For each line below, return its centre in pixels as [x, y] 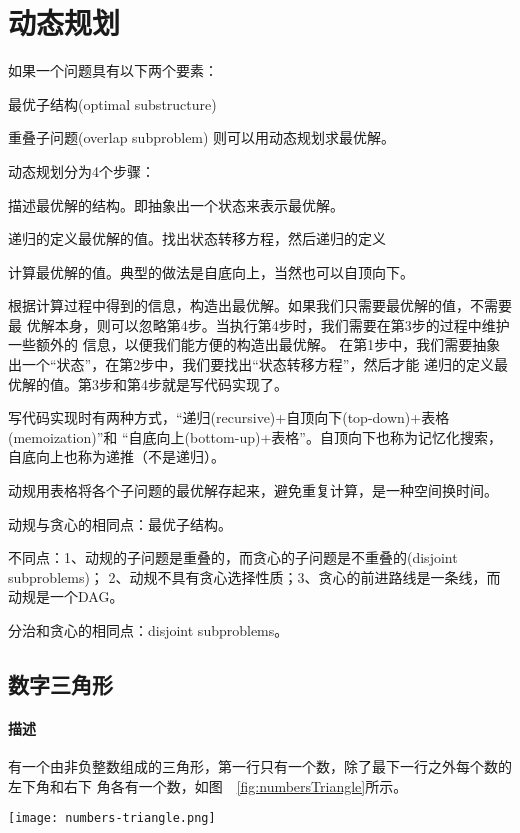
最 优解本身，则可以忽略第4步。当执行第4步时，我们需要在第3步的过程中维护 [259, 324]
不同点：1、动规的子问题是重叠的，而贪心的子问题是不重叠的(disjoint [233, 557]
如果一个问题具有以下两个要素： [113, 70]
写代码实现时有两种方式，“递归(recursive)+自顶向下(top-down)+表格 [229, 417]
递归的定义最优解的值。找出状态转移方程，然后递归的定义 [197, 238]
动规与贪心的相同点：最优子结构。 [120, 523]
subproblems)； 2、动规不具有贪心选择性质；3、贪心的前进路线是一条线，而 [254, 576]
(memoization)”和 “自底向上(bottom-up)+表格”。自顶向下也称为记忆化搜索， [255, 436]
